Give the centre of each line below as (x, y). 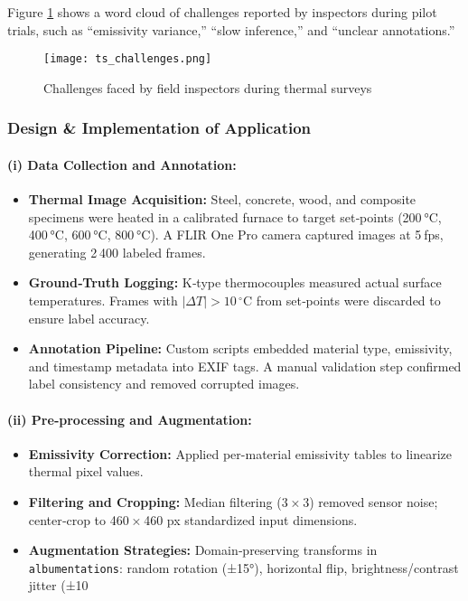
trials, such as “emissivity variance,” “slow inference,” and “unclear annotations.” (231, 29)
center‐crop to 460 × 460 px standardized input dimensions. (193, 519)
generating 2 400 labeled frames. (117, 252)
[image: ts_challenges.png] (128, 59)
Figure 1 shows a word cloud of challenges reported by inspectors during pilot (222, 12)
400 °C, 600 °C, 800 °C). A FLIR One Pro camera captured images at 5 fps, (236, 235)
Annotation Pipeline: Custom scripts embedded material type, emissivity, (240, 348)
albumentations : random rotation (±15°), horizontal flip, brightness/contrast (243, 567)
